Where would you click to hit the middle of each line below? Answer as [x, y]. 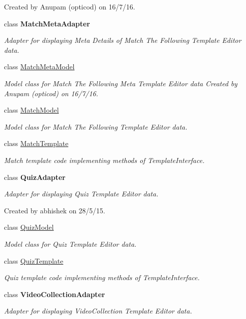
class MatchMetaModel [39, 67]
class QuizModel [29, 227]
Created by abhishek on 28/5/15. [55, 210]
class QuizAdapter [35, 177]
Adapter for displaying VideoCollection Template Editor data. [98, 311]
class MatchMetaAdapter [47, 23]
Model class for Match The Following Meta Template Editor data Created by [121, 83]
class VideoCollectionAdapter [55, 294]
